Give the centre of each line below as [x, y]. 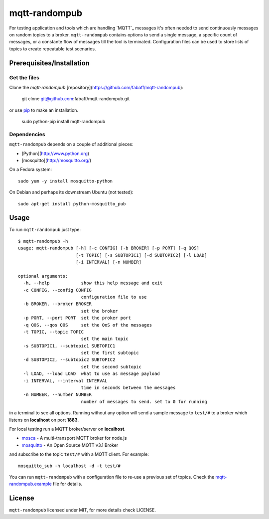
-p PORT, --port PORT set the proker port [77, 318]
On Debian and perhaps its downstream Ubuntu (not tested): [71, 192]
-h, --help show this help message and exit [93, 283]
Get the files [24, 77]
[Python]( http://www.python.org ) [56, 153]
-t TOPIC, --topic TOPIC [54, 332]
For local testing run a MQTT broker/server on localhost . [67, 429]
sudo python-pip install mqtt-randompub [64, 122]
